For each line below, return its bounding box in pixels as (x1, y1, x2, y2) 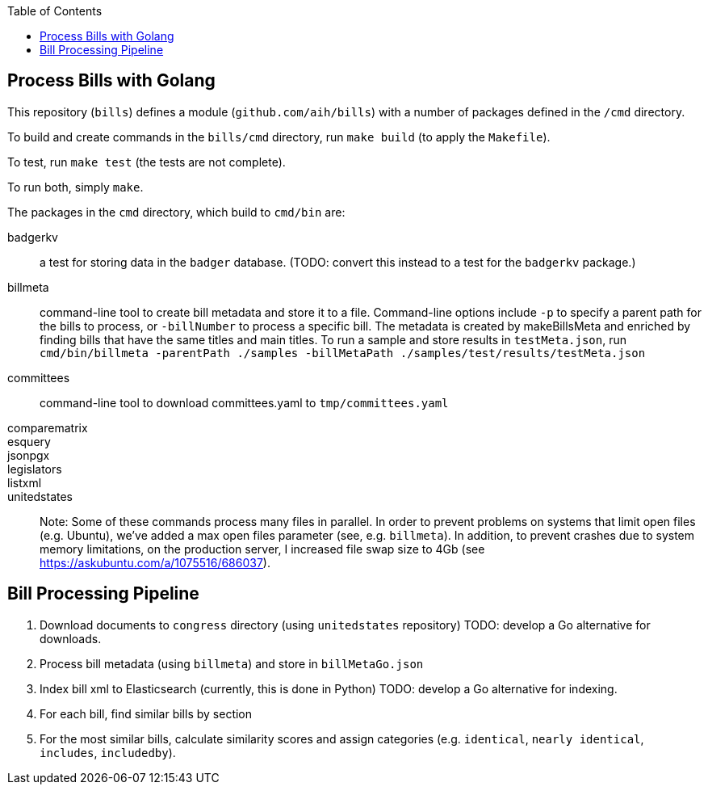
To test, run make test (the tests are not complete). (7, 154, 286, 169)
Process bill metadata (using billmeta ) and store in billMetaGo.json (40, 656, 424, 671)
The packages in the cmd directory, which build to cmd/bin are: (7, 204, 346, 219)
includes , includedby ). (40, 745, 176, 759)
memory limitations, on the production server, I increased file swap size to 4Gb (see (40, 541, 485, 556)
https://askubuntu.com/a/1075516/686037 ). (40, 555, 270, 570)
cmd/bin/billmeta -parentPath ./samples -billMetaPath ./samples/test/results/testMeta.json (40, 346, 646, 360)
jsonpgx (7, 448, 50, 462)
